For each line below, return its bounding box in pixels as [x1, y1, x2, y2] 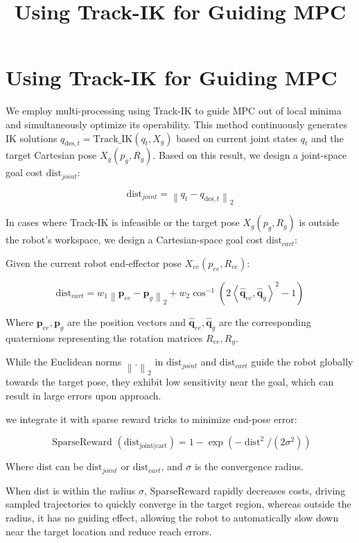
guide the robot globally [251, 354, 353, 369]
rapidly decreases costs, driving [213, 483, 346, 497]
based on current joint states [176, 130, 298, 145]
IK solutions [6, 130, 58, 145]
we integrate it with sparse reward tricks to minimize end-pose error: [6, 411, 297, 426]
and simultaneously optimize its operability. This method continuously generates [6, 117, 347, 131]
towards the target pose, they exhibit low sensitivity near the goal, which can [6, 374, 334, 389]
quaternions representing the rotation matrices [6, 330, 203, 345]
